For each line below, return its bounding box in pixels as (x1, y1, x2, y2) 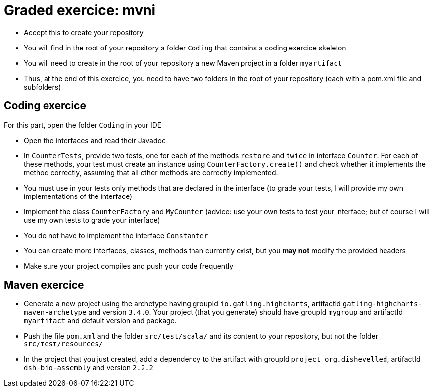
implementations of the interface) (24, 192, 133, 200)
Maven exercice (4, 279, 84, 292)
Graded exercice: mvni (4, 2, 156, 19)
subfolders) (24, 82, 61, 91)
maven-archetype (24, 308, 87, 317)
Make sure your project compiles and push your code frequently (24, 261, 234, 270)
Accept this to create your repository (24, 28, 144, 37)
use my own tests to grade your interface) (24, 215, 160, 224)
